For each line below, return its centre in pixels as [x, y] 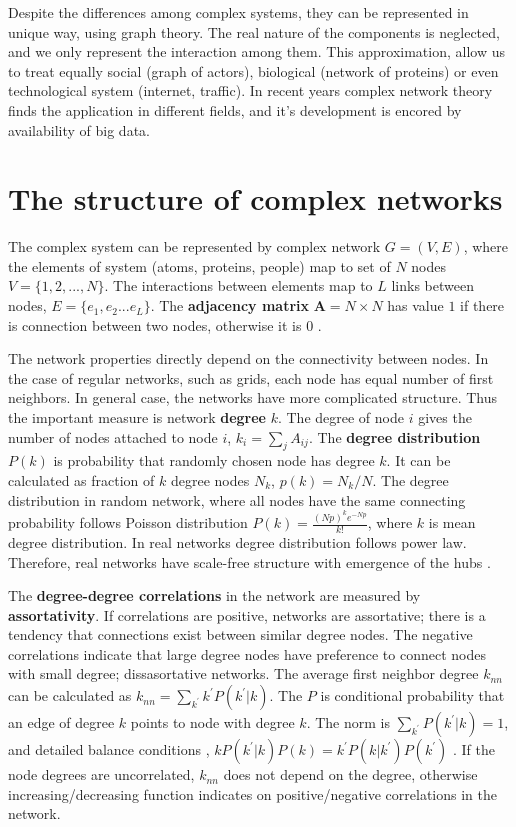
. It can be [418, 460]
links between [432, 285]
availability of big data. [79, 129]
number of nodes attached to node [113, 436]
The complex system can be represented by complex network [194, 246]
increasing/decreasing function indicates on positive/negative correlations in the [253, 793]
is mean [452, 522]
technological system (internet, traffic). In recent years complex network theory [250, 90]
